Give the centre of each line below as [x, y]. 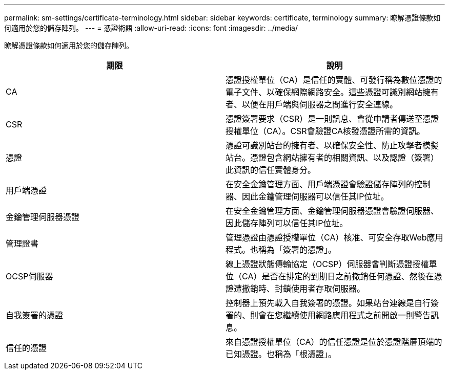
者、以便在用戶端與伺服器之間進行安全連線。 [312, 104]
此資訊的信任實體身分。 [271, 170]
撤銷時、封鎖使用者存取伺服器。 [304, 289]
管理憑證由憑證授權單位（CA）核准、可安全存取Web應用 [334, 237]
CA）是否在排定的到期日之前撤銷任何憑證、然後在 [338, 276]
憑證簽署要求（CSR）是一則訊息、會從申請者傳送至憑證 [332, 119]
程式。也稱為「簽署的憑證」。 [281, 250]
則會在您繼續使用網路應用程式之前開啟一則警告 [341, 315]
